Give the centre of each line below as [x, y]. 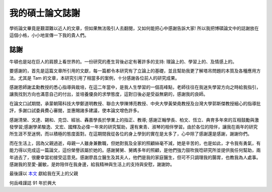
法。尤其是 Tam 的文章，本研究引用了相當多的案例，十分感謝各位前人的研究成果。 [94, 78]
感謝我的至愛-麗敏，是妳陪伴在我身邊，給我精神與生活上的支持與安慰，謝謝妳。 [92, 164]
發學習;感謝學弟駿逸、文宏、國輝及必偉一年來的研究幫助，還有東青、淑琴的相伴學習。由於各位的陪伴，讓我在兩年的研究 [133, 126]
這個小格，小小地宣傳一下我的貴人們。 [49, 35]
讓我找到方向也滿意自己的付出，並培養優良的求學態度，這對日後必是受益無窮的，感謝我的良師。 [109, 94]
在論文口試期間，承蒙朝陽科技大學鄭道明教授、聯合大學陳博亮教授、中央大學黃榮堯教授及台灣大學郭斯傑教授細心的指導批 [135, 103]
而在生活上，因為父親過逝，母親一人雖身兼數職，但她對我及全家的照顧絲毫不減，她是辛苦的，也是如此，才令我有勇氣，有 [135, 143]
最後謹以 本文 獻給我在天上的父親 [44, 173]
